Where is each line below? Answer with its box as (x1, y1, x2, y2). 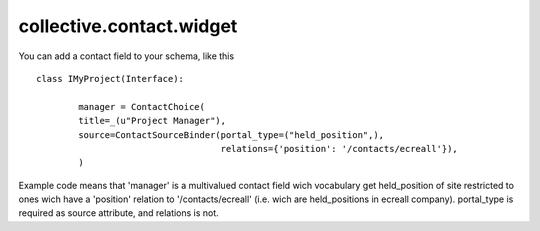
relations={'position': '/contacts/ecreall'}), (220, 143, 459, 154)
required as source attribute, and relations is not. (18, 207, 219, 219)
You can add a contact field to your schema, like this (18, 50, 235, 62)
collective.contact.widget (18, 15, 238, 37)
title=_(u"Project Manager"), (78, 115, 227, 127)
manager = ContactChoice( (78, 101, 205, 112)
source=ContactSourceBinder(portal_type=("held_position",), (78, 129, 385, 140)
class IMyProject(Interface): (36, 73, 185, 84)
